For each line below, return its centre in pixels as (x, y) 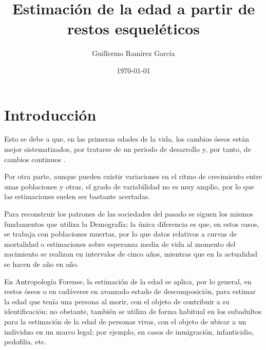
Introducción (50, 114)
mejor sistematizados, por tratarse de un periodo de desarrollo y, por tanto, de (128, 149)
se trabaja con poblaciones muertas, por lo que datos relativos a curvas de (120, 234)
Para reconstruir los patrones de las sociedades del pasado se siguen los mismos (129, 213)
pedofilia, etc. (25, 342)
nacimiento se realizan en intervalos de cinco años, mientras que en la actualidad (131, 254)
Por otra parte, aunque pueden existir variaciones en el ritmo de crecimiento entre (133, 176)
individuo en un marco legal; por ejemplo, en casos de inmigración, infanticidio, (129, 331)
